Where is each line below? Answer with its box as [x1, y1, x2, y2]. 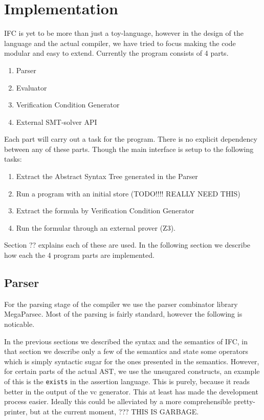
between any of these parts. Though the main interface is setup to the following [4, 143, 254, 154]
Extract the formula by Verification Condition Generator [16, 205, 194, 216]
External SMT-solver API [16, 116, 97, 127]
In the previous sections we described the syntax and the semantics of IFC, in [4, 336, 248, 346]
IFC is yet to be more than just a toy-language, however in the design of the [4, 28, 244, 38]
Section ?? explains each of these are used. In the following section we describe [4, 239, 251, 250]
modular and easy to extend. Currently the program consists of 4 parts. [4, 48, 229, 58]
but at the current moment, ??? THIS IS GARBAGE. [30, 406, 199, 416]
